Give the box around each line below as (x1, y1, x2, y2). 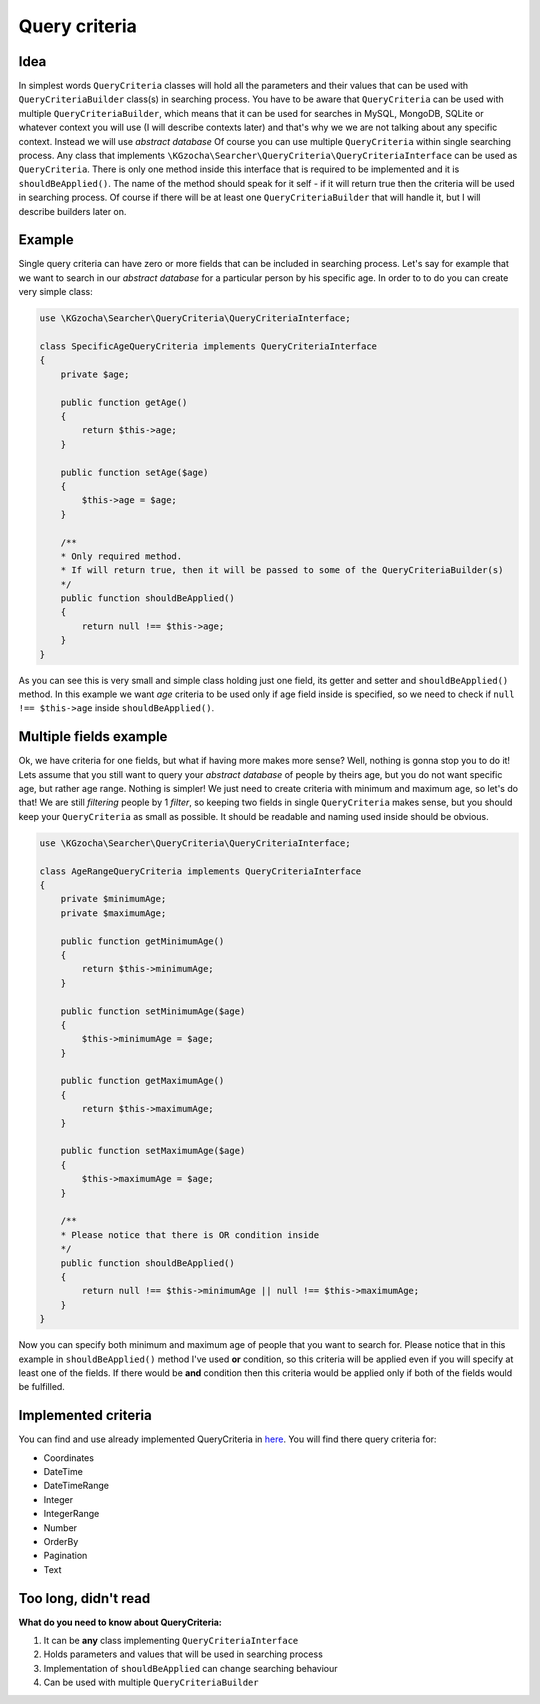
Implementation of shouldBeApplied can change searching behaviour (43, 1662, 339, 1674)
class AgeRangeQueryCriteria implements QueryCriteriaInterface (39, 865, 362, 877)
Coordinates (43, 1451, 95, 1464)
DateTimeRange (43, 1480, 110, 1492)
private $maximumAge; (60, 907, 167, 919)
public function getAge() (60, 396, 188, 408)
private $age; (60, 368, 130, 380)
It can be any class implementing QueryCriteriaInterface (43, 1635, 299, 1646)
